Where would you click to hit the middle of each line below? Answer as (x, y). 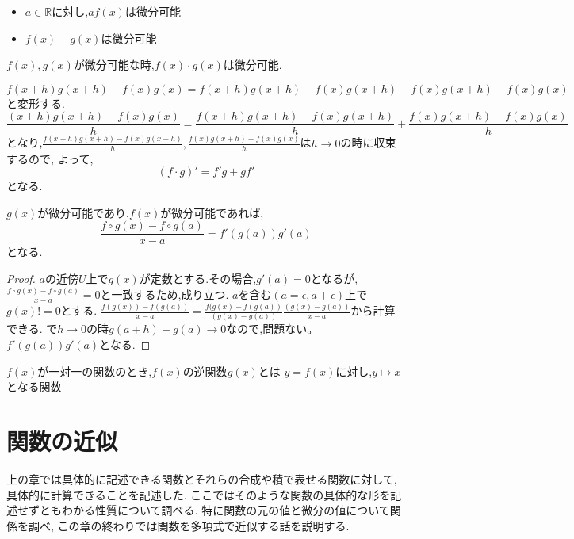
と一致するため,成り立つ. (165, 294)
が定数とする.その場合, (198, 279)
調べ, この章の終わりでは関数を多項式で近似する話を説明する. (189, 525)
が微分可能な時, (114, 65)
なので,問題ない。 (272, 329)
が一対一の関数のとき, (95, 371)
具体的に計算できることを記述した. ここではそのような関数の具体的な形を (199, 494)
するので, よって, (50, 158)
